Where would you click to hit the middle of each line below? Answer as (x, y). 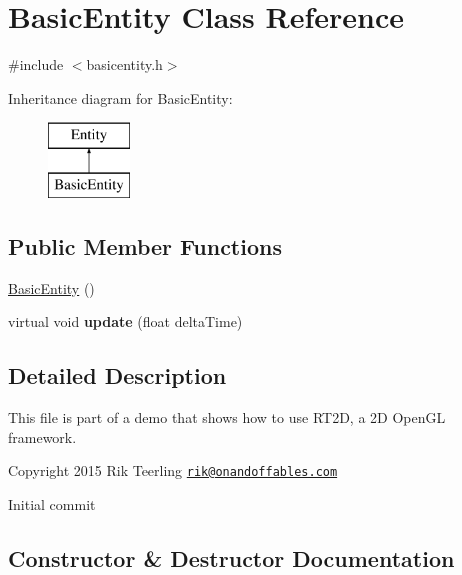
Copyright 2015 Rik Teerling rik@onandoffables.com (173, 470)
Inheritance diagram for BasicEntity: (120, 97)
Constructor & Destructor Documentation (231, 557)
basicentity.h (124, 64)
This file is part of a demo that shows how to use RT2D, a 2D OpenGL (227, 417)
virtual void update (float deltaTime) (125, 321)
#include (36, 64)
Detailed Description (117, 375)
